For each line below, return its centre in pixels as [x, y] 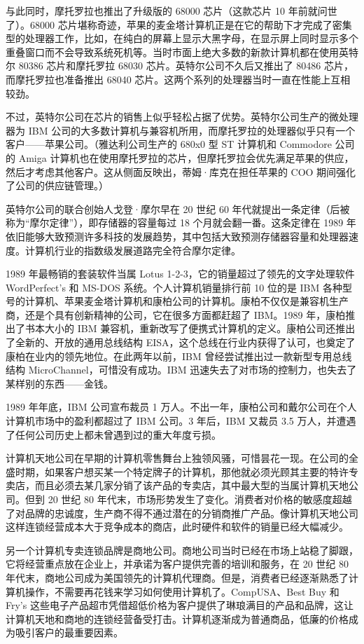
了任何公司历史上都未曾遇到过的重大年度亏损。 [113, 434]
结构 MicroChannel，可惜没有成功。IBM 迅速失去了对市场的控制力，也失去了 [181, 370]
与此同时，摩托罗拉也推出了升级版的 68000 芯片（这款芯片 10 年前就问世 [171, 11]
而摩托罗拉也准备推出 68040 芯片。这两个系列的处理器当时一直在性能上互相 [178, 79]
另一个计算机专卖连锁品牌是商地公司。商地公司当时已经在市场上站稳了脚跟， [182, 550]
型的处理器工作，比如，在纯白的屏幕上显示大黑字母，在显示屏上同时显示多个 [182, 38]
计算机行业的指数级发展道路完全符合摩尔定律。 [133, 250]
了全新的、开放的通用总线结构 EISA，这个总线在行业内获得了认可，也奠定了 [181, 342]
